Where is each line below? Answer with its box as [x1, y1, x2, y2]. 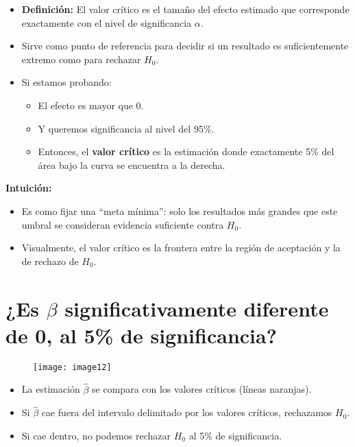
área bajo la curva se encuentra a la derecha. [38, 157, 225, 172]
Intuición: [5, 181, 52, 195]
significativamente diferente [64, 294, 329, 322]
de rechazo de [21, 253, 79, 268]
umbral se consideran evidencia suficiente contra [21, 217, 224, 231]
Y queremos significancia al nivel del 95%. [38, 121, 215, 135]
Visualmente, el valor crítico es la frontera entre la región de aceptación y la [21, 240, 341, 255]
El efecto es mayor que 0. [38, 98, 144, 112]
